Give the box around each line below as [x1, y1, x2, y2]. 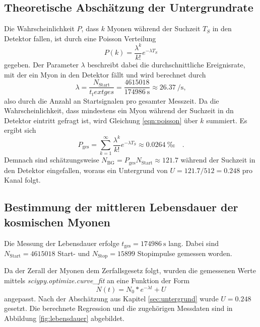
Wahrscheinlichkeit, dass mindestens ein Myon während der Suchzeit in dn [4, 105, 234, 116]
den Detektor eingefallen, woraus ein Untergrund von [4, 165, 168, 175]
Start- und [57, 248, 90, 259]
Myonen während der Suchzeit [107, 23, 201, 34]
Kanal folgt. [4, 175, 41, 185]
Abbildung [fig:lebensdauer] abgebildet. [4, 312, 124, 323]
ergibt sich [4, 125, 36, 135]
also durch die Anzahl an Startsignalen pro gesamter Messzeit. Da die [4, 95, 219, 106]
